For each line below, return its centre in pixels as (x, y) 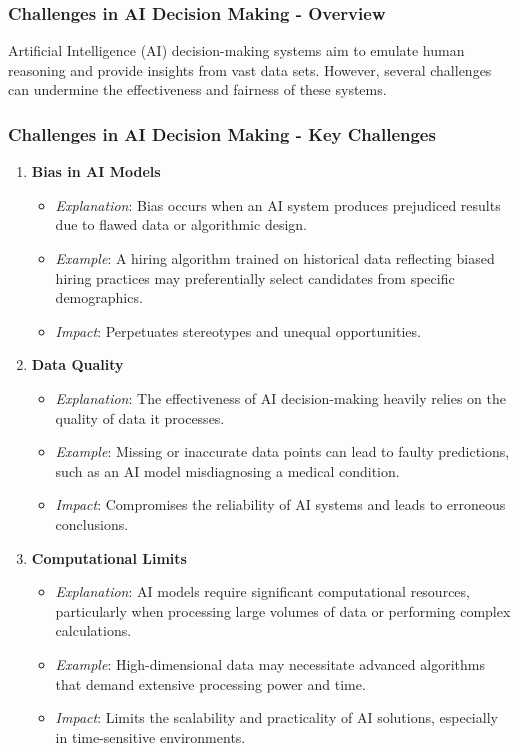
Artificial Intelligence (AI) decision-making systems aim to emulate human (236, 50)
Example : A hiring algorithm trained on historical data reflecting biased (275, 258)
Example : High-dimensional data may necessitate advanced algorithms (270, 663)
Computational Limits (109, 557)
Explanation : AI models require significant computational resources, (262, 591)
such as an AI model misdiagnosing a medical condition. (227, 470)
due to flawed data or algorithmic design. (181, 224)
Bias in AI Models (96, 171)
